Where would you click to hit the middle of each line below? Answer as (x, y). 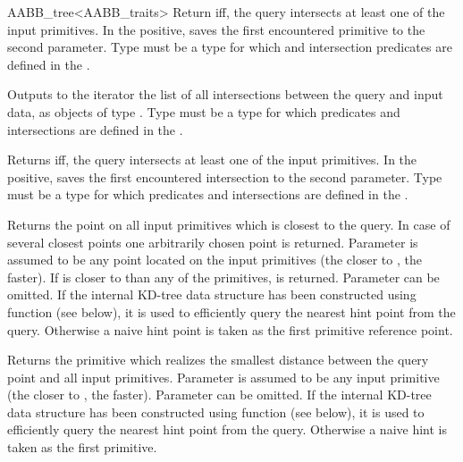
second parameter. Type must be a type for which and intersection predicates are (230, 47)
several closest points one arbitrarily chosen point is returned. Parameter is (213, 242)
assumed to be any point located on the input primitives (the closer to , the (215, 260)
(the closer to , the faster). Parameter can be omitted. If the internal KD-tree (219, 395)
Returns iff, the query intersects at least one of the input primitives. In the (212, 160)
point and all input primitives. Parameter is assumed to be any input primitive (223, 377)
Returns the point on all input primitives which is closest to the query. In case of (229, 224)
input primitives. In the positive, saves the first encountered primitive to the (216, 29)
